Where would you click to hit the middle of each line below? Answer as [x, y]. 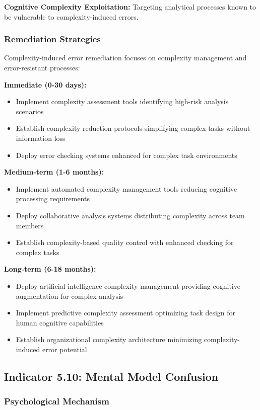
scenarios [30, 111]
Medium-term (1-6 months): [54, 172]
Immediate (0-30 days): [45, 84]
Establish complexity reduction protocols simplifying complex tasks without [133, 128]
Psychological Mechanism [57, 401]
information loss [41, 138]
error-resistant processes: [42, 67]
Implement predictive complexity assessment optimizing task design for [126, 313]
